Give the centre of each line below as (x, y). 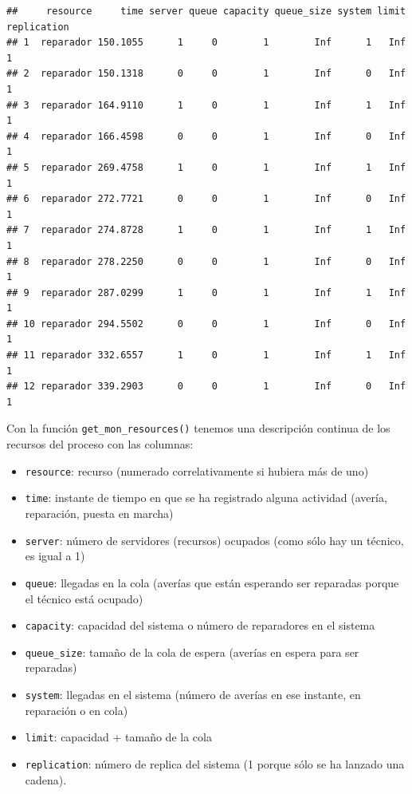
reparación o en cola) (77, 710)
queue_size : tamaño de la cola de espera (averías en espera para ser (192, 652)
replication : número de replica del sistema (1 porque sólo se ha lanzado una (215, 763)
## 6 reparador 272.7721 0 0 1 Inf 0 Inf (206, 199)
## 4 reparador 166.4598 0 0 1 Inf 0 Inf (206, 136)
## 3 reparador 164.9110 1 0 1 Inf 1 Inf (206, 105)
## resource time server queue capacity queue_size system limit (206, 11)
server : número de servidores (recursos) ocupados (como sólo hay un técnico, (214, 540)
